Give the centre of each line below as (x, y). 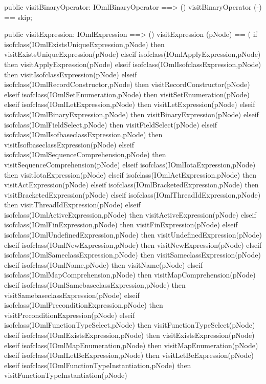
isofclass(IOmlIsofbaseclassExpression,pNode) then (83, 134)
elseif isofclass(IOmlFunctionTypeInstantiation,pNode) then (98, 365)
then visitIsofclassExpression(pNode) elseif (71, 74)
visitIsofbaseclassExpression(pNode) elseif (69, 144)
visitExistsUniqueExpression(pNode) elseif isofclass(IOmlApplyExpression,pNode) (132, 54)
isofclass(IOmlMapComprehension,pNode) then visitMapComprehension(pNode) (130, 275)
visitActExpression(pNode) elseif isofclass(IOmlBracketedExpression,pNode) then (131, 185)
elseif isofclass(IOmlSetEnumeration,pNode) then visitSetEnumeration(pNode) (127, 94)
